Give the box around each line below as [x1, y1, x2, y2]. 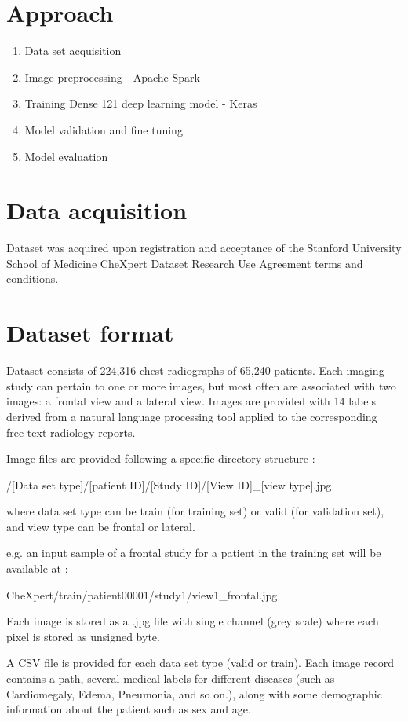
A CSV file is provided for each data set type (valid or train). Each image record [6, 654, 395, 671]
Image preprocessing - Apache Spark [24, 68, 200, 85]
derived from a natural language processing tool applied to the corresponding [6, 408, 377, 424]
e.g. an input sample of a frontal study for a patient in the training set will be [6, 544, 381, 561]
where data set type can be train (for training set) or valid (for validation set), [6, 503, 384, 519]
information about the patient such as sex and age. [6, 701, 251, 717]
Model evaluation [24, 148, 108, 164]
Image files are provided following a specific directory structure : [6, 450, 315, 467]
